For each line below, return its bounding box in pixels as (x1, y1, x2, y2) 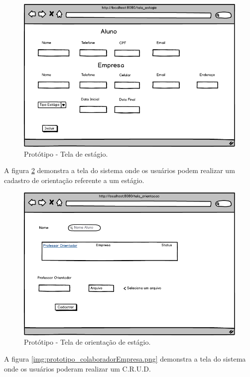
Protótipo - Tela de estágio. (24, 148, 108, 159)
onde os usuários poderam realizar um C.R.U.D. (4, 363, 151, 374)
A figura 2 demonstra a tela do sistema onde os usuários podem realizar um (4, 165, 235, 176)
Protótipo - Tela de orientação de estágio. (24, 337, 151, 347)
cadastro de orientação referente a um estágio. (4, 175, 144, 185)
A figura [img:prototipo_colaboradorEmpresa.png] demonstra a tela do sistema (4, 354, 246, 364)
